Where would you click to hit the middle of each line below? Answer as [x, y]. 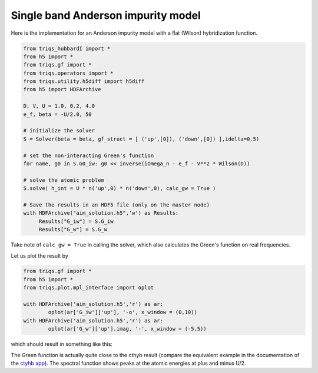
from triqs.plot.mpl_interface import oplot [89, 288]
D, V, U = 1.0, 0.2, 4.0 [59, 106]
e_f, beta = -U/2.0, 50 [58, 114]
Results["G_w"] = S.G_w [73, 230]
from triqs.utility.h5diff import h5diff [84, 81]
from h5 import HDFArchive [62, 89]
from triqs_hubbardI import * [67, 48]
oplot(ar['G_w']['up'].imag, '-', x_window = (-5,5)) [127, 329]
